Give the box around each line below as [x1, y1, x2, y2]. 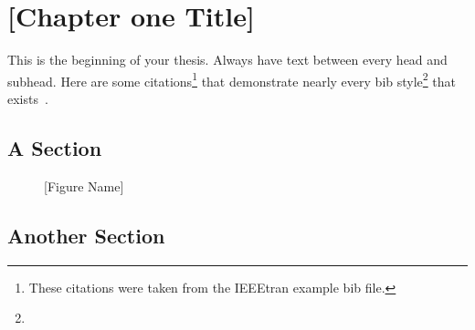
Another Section [7, 221, 165, 249]
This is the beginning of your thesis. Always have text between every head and [7, 50, 448, 69]
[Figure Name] [44, 176, 124, 195]
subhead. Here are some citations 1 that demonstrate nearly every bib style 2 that [7, 68, 456, 90]
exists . [7, 88, 48, 108]
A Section [7, 133, 102, 161]
